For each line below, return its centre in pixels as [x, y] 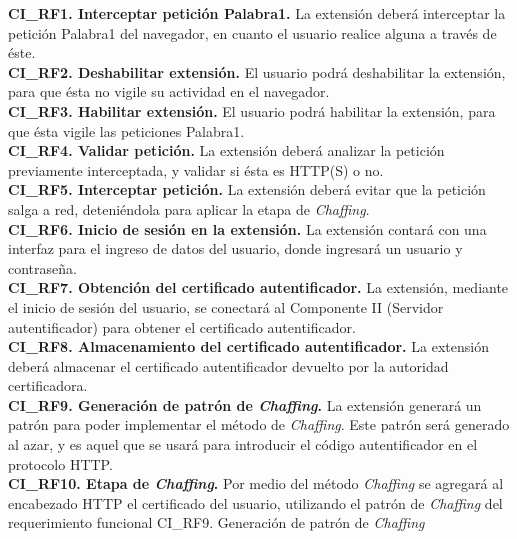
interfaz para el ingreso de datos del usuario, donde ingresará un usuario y [235, 248]
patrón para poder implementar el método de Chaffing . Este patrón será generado [259, 424]
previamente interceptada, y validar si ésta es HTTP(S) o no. [196, 169]
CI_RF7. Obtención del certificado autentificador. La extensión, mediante [258, 287]
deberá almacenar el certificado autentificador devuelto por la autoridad [228, 365]
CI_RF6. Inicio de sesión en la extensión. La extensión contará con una [247, 228]
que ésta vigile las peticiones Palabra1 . [126, 130]
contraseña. [42, 267]
